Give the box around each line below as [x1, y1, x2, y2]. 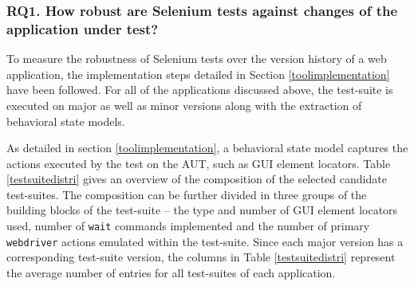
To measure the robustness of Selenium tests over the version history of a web [6, 50, 387, 67]
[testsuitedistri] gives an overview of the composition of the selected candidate [6, 170, 387, 187]
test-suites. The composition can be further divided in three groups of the [6, 186, 367, 202]
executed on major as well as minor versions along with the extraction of [6, 96, 362, 113]
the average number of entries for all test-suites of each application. [6, 264, 336, 280]
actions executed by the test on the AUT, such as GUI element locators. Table [6, 155, 391, 171]
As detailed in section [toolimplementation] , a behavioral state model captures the [6, 139, 408, 156]
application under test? [6, 18, 159, 38]
